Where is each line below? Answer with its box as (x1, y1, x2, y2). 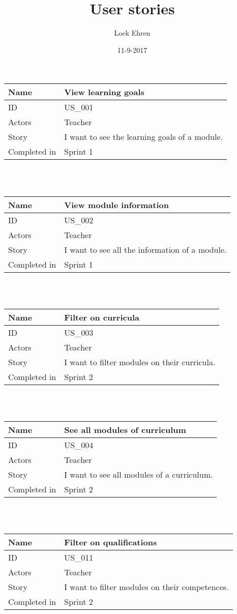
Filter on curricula (64, 311, 139, 323)
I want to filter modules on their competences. (64, 581, 229, 593)
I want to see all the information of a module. (64, 243, 227, 255)
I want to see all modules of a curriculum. (64, 468, 213, 480)
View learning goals (64, 86, 144, 98)
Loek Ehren (114, 27, 151, 38)
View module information (64, 198, 169, 211)
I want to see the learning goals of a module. (64, 131, 223, 143)
